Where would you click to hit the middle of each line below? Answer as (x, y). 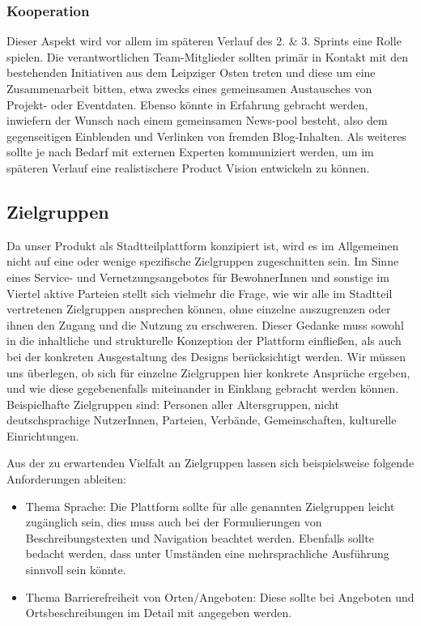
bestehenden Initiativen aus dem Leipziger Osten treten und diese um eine (191, 72)
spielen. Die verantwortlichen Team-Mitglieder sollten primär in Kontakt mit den (207, 56)
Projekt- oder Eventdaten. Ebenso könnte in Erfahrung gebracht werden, (187, 104)
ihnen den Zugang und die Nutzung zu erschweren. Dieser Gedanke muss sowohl (205, 324)
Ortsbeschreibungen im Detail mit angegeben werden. (159, 613)
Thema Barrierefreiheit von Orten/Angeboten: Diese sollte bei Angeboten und (220, 596)
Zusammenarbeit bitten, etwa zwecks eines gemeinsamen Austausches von (189, 88)
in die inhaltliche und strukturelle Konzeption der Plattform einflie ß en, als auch (204, 341)
